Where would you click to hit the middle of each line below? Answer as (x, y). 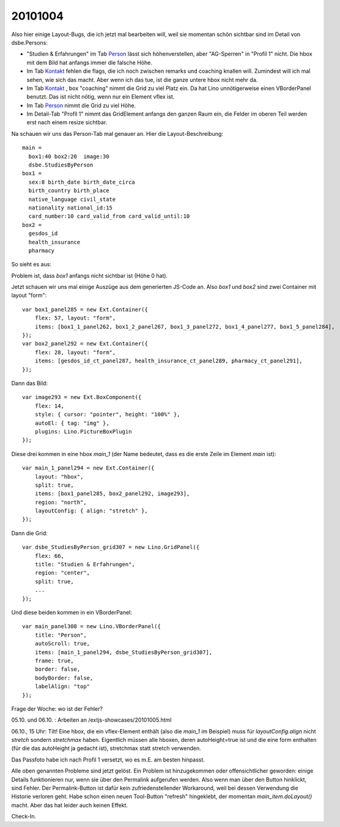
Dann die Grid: (30, 533)
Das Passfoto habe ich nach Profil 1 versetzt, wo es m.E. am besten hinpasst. (108, 760)
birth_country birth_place (69, 191)
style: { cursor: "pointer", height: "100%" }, (107, 414)
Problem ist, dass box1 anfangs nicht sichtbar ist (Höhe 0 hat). (90, 275)
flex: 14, (49, 406)
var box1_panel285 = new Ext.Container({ (85, 309)
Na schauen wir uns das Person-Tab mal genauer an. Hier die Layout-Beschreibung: (117, 133)
